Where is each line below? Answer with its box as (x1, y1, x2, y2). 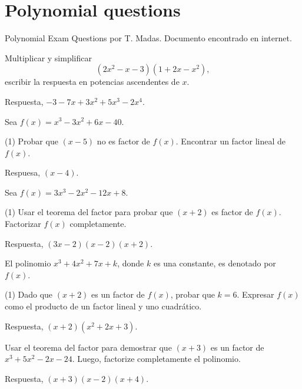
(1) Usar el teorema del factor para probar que (5, 206, 173, 218)
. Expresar (237, 288, 274, 301)
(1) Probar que (5, 135, 58, 147)
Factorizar (5, 217, 41, 230)
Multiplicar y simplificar (5, 51, 92, 64)
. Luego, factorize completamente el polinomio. (72, 352, 241, 365)
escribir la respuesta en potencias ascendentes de (5, 75, 180, 88)
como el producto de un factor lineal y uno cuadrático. (5, 300, 202, 312)
